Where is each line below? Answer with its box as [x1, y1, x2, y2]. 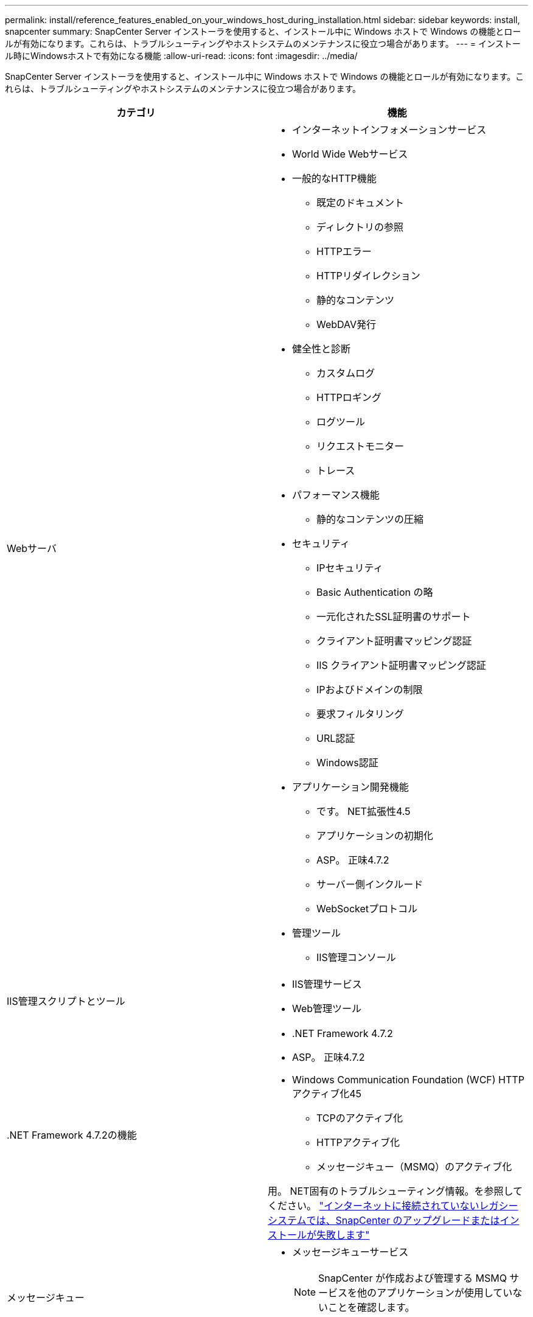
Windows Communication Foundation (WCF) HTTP [292, 1074, 524, 1086]
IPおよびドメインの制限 [316, 683, 423, 696]
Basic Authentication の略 [316, 586, 433, 598]
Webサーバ [7, 542, 57, 554]
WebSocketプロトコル [316, 903, 418, 915]
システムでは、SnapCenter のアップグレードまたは [268, 1214, 500, 1226]
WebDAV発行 [316, 318, 377, 330]
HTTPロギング [316, 391, 381, 403]
